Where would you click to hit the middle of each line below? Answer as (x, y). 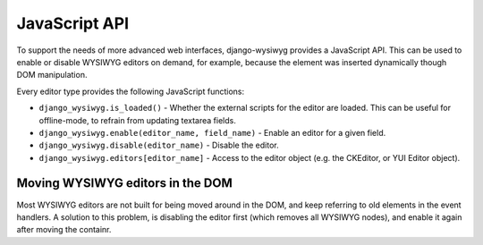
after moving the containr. (64, 230)
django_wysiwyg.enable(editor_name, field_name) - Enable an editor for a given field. (212, 132)
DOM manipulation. (52, 75)
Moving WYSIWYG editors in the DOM (124, 183)
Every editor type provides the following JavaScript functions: (131, 91)
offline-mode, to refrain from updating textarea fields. (137, 120)
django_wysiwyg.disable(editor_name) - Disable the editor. (159, 145)
